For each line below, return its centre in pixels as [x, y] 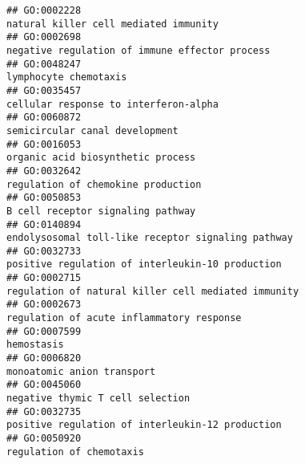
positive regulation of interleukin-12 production [144, 425]
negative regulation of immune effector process [138, 50]
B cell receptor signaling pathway [101, 211]
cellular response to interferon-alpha [112, 104]
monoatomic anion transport [81, 371]
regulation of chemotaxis [75, 452]
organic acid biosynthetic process [101, 158]
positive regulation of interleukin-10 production [144, 265]
